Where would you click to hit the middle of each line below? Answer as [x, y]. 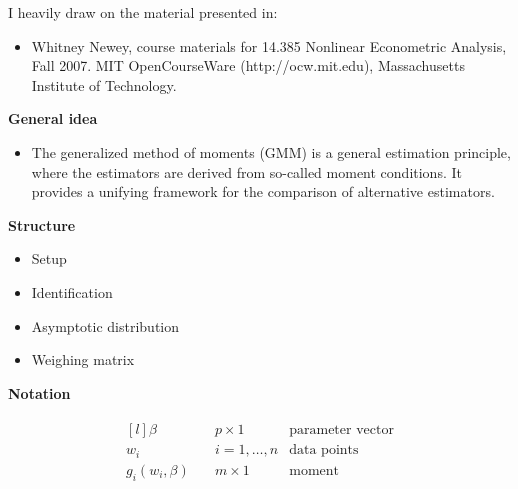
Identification [72, 291]
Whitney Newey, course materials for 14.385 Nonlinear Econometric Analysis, [269, 45]
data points [324, 450]
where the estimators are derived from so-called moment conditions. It [246, 171]
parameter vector [341, 430]
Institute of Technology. [104, 84]
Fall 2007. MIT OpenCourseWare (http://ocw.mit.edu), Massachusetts [248, 65]
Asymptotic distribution [105, 325]
